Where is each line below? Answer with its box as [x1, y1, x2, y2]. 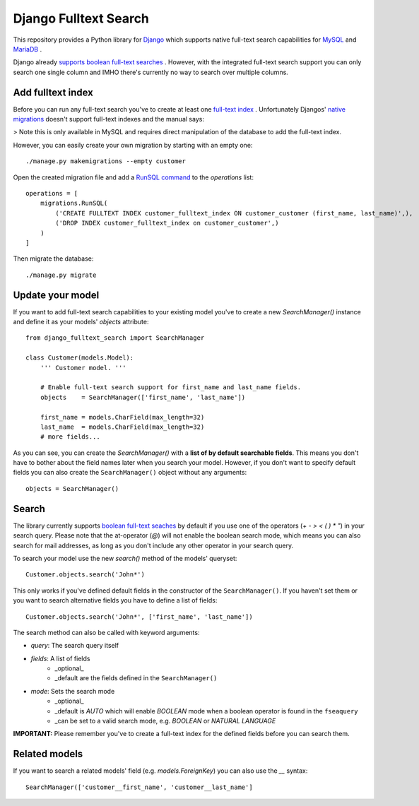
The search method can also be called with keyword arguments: [13, 628, 200, 636]
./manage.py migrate [25, 271, 97, 279]
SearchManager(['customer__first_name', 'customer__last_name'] [25, 783, 254, 791]
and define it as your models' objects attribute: [13, 318, 149, 326]
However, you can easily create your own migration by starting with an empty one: [13, 141, 253, 149]
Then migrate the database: [13, 254, 94, 263]
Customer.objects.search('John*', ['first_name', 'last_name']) [25, 612, 254, 621]
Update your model [13, 289, 100, 301]
